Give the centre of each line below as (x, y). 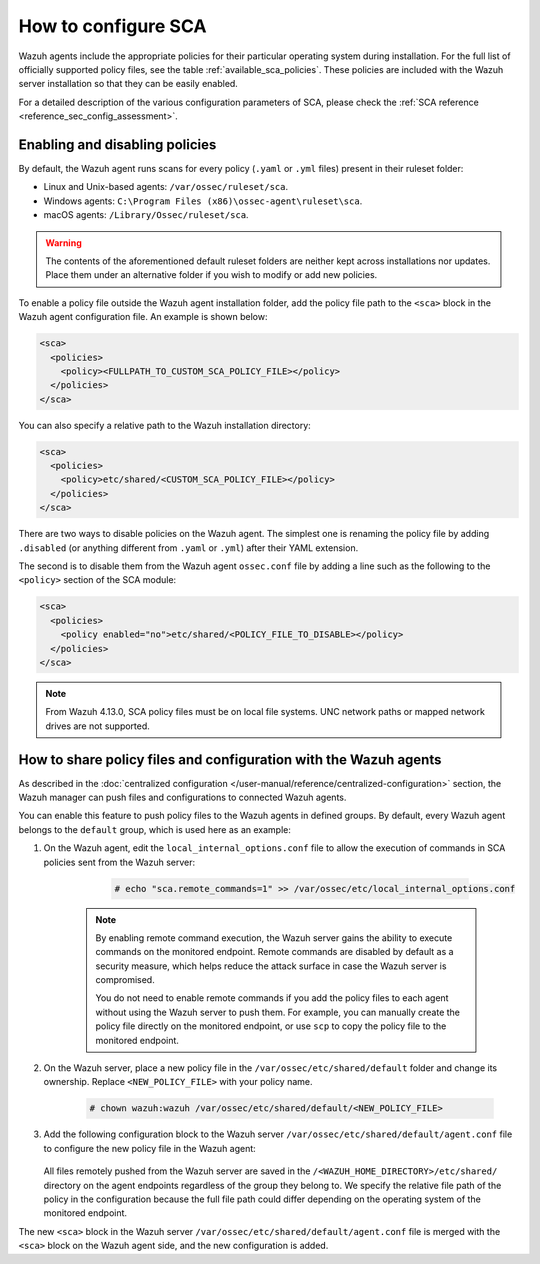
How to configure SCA (112, 26)
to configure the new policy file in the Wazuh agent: (150, 1148)
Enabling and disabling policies (117, 144)
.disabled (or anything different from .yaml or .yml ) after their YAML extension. (188, 547)
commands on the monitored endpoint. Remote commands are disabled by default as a (274, 952)
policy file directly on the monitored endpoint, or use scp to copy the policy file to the (271, 1026)
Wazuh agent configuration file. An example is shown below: (143, 317)
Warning (63, 242)
